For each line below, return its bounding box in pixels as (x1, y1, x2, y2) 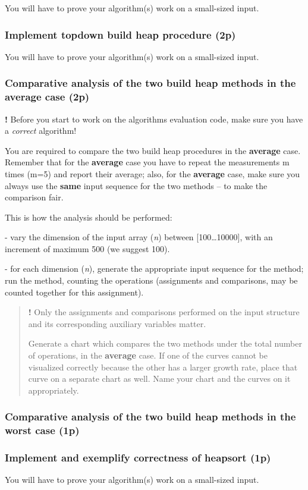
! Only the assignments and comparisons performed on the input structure (28, 306, 300, 318)
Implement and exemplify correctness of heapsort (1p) (5, 450, 271, 465)
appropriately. (28, 384, 79, 396)
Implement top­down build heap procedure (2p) (5, 27, 236, 42)
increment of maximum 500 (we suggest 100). (5, 242, 170, 255)
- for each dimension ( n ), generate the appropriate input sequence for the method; (5, 262, 304, 275)
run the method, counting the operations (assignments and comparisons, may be (5, 274, 298, 287)
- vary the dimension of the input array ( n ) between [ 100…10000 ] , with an (5, 231, 273, 243)
